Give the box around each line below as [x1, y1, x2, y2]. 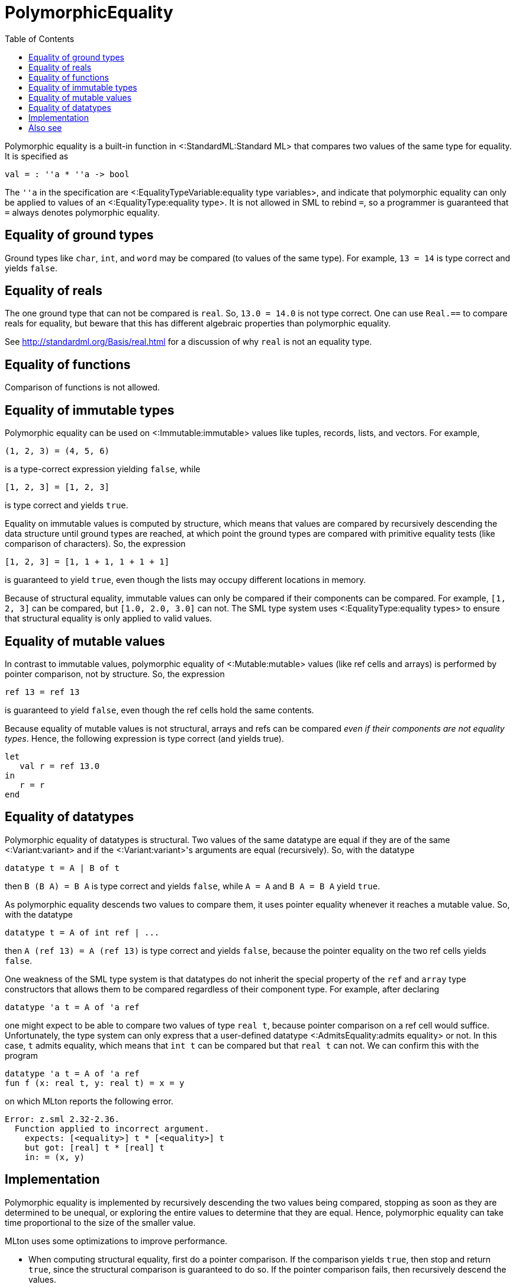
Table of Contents [5, 33, 75, 44]
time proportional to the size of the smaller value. [5, 1217, 196, 1228]
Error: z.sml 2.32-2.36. [5, 1114, 120, 1124]
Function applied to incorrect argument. [14, 1123, 209, 1133]
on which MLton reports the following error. [5, 1095, 173, 1106]
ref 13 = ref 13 [5, 687, 80, 697]
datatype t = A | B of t [5, 863, 120, 873]
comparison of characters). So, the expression [5, 539, 186, 549]
